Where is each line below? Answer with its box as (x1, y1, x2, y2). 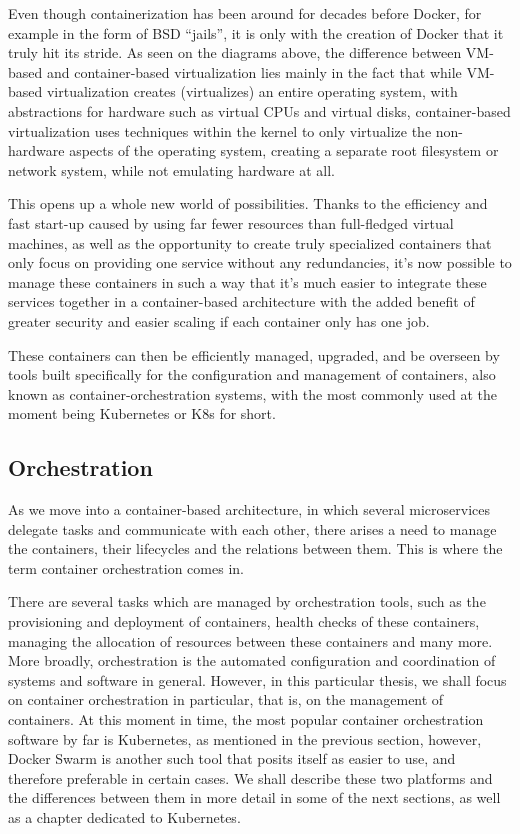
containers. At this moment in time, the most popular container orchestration (8, 709, 484, 730)
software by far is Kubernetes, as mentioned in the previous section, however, (8, 728, 482, 749)
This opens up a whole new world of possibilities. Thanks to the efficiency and (8, 193, 488, 214)
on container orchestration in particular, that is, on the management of (8, 689, 444, 710)
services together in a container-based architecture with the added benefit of (8, 291, 475, 312)
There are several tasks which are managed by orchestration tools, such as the (8, 591, 486, 612)
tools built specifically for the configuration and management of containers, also (8, 364, 496, 385)
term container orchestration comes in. (8, 557, 244, 578)
